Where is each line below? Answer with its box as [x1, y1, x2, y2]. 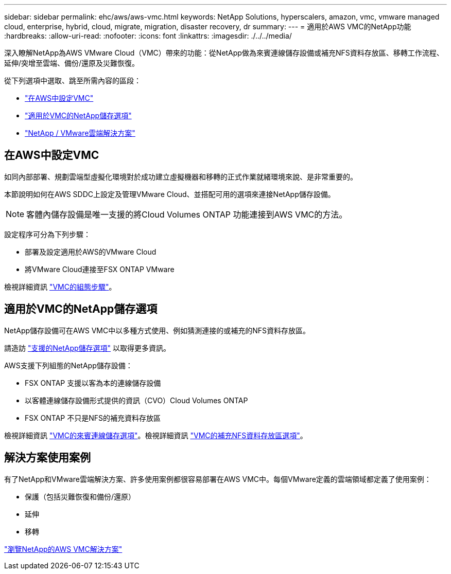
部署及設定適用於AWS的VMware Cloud [25, 247, 157, 256]
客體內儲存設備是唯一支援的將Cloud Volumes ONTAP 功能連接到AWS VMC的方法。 [26, 209, 348, 220]
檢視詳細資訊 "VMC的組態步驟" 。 [4, 282, 116, 291]
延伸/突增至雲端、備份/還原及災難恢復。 [4, 59, 140, 67]
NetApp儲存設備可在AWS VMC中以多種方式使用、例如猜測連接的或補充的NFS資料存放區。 [4, 326, 310, 335]
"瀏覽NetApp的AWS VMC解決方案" [4, 544, 123, 553]
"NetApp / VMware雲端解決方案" [25, 129, 135, 137]
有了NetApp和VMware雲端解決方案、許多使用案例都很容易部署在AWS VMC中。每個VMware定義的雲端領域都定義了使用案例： [4, 474, 431, 483]
